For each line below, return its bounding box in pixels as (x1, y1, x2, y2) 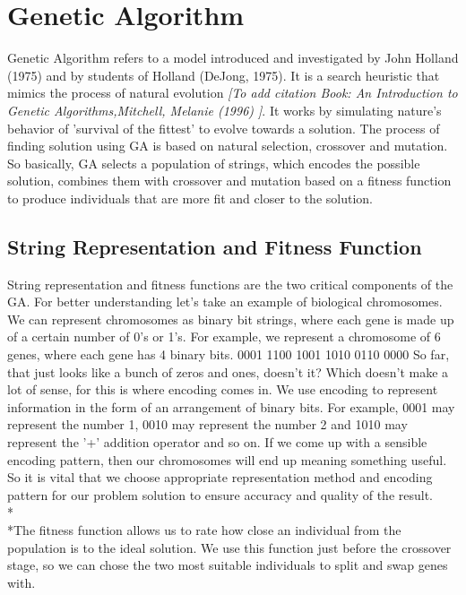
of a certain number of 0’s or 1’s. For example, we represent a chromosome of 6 (7, 327, 441, 346)
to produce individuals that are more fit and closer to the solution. (7, 188, 373, 207)
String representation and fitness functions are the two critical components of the (7, 274, 453, 293)
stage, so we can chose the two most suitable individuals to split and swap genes (7, 556, 448, 574)
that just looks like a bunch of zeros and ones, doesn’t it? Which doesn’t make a (7, 362, 449, 381)
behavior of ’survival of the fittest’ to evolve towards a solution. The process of (7, 118, 440, 137)
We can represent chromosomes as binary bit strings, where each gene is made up (7, 309, 454, 328)
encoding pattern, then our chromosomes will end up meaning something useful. (7, 450, 447, 469)
